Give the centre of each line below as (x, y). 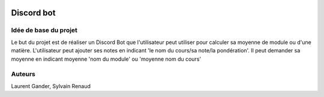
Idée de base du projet (44, 30)
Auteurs (23, 74)
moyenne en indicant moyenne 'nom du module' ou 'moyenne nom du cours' (106, 59)
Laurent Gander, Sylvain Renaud (51, 86)
